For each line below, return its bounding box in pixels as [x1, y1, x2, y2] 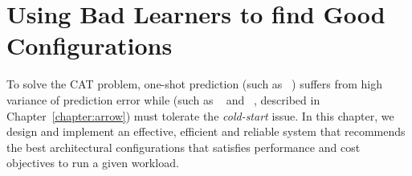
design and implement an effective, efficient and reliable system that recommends [6, 123, 406, 140]
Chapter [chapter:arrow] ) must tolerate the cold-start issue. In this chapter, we [6, 107, 394, 124]
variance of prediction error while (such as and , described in [6, 91, 320, 108]
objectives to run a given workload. [6, 154, 179, 171]
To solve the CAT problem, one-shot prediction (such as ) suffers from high [6, 76, 383, 92]
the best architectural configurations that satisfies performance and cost [6, 138, 361, 155]
